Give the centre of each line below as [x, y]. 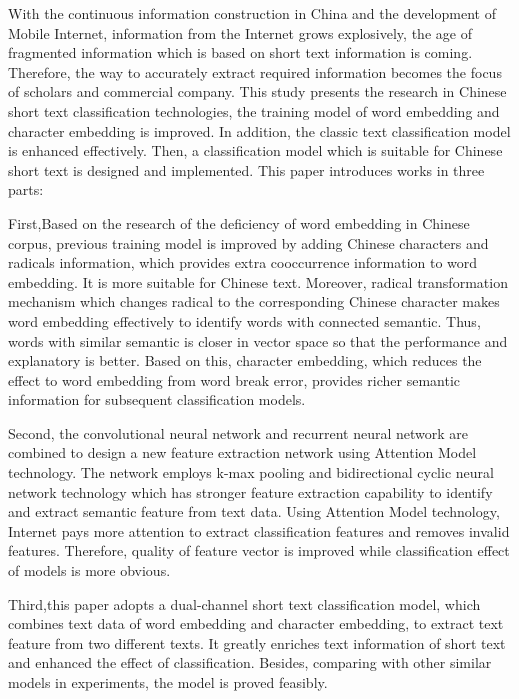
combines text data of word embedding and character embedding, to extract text [256, 623]
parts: [26, 189]
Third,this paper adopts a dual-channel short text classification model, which [244, 603]
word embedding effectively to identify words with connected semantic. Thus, [244, 320]
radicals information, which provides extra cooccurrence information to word [243, 262]
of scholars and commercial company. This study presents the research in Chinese [257, 91]
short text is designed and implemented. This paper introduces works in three [246, 169]
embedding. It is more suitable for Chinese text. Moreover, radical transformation [258, 281]
